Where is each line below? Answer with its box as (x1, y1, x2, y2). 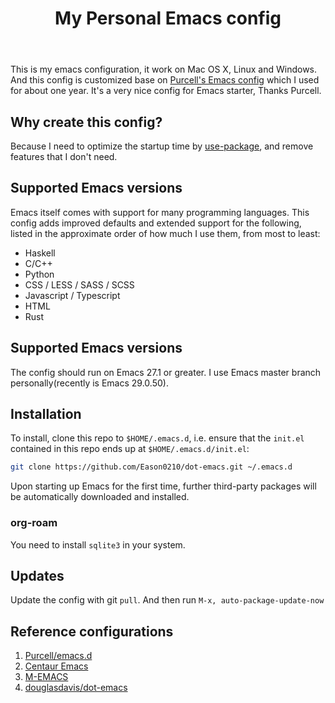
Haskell (24, 247, 56, 259)
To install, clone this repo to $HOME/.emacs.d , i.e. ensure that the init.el (10, 432, 305, 444)
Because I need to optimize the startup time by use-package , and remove (10, 140, 314, 152)
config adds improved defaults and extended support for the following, (10, 217, 302, 229)
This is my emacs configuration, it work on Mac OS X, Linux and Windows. (10, 63, 318, 76)
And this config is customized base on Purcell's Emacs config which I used (10, 74, 320, 86)
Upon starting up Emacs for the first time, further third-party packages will (10, 480, 317, 492)
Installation (10, 406, 82, 423)
